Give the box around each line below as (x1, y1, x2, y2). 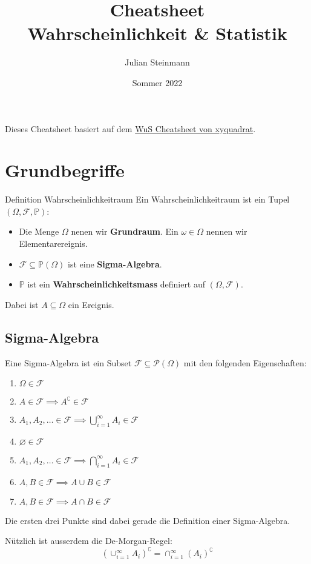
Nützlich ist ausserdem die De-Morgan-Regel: (5, 534, 172, 547)
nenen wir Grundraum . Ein (71, 225, 178, 238)
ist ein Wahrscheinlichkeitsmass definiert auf (27, 278, 206, 290)
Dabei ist (5, 298, 39, 311)
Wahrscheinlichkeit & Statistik (27, 21, 287, 45)
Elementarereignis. (19, 237, 88, 249)
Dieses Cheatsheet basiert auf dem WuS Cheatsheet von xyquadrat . (5, 122, 256, 135)
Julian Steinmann (125, 56, 190, 69)
